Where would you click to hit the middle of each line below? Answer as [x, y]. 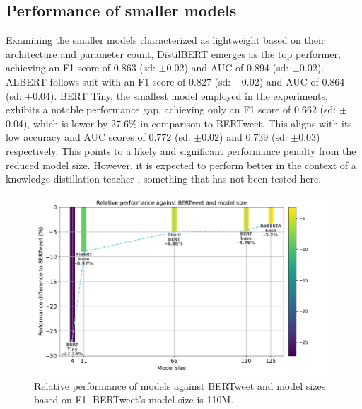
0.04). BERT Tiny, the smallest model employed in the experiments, [180, 95]
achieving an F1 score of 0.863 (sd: [81, 68]
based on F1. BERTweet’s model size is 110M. [134, 399]
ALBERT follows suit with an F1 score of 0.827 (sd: [118, 81]
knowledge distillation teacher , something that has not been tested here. [164, 179]
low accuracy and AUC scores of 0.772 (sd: [98, 137]
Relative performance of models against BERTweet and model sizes [180, 385]
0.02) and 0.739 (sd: [245, 137]
